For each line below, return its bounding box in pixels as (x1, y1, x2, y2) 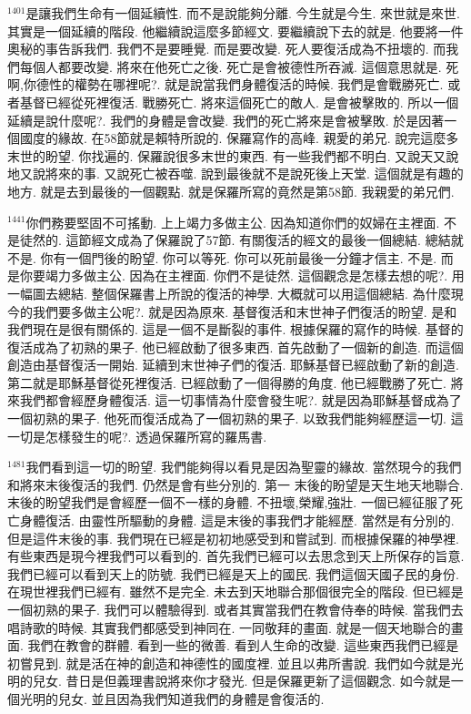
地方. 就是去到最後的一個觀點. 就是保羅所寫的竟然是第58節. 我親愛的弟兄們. (7, 181, 455, 200)
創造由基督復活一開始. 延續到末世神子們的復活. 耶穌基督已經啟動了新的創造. (7, 355, 459, 374)
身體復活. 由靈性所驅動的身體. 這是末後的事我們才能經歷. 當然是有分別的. (19, 511, 455, 530)
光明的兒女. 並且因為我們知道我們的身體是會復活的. (19, 688, 325, 708)
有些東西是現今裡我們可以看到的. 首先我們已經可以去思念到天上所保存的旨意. (7, 546, 465, 566)
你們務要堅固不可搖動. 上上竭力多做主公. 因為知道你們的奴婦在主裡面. (25, 212, 440, 231)
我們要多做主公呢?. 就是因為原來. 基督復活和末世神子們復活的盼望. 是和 (32, 301, 457, 321)
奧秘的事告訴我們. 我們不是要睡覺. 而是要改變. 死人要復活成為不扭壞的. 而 (7, 39, 446, 58)
